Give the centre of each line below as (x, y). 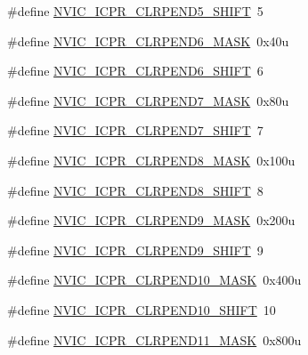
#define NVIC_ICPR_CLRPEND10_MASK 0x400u (154, 280)
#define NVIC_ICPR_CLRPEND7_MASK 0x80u (148, 100)
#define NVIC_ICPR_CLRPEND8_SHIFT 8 (135, 190)
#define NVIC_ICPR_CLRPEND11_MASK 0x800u (154, 339)
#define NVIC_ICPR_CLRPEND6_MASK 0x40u (148, 40)
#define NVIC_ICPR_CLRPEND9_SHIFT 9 (135, 250)
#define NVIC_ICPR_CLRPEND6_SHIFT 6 (135, 71)
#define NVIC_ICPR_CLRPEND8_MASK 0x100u (151, 160)
